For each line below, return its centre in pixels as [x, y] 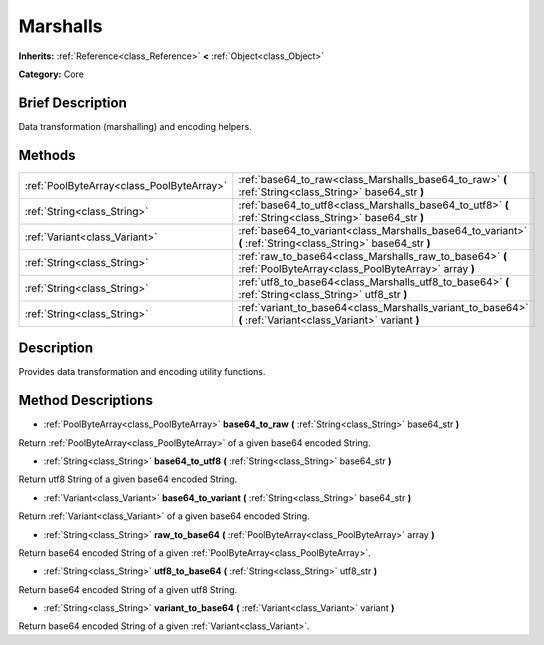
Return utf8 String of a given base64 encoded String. [128, 479]
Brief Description [72, 102]
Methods [47, 155]
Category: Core [51, 74]
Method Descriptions [86, 400]
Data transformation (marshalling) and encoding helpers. [135, 126]
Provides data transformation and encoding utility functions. [142, 372]
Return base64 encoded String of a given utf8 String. [128, 589]
